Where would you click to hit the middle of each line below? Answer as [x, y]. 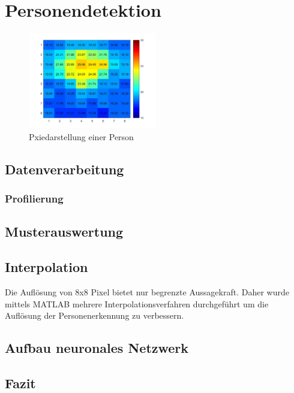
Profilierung [34, 199]
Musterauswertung [64, 232]
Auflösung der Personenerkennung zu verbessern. [94, 315]
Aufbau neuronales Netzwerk [97, 348]
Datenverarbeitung [64, 169]
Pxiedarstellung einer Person [81, 136]
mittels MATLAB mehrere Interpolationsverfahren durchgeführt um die [137, 303]
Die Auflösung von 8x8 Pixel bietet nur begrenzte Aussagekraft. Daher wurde [147, 291]
